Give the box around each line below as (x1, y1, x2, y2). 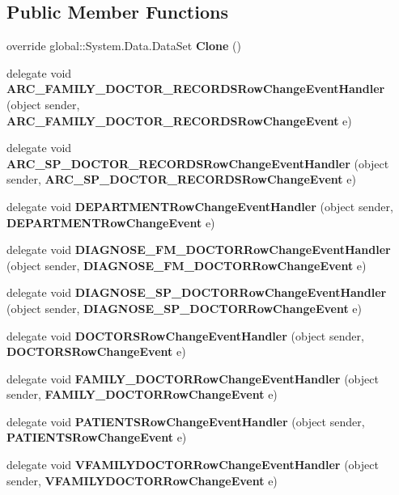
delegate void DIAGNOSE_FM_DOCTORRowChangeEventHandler (6, 241, 391, 258)
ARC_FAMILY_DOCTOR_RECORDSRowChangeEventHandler (6, 80, 385, 97)
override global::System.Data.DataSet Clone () (6, 37, 241, 54)
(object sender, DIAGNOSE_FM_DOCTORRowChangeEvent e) (6, 256, 367, 273)
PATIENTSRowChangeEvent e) (6, 429, 187, 446)
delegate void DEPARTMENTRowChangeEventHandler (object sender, (6, 197, 393, 214)
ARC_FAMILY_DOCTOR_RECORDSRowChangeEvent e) (6, 112, 352, 129)
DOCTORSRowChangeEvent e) (6, 343, 186, 360)
